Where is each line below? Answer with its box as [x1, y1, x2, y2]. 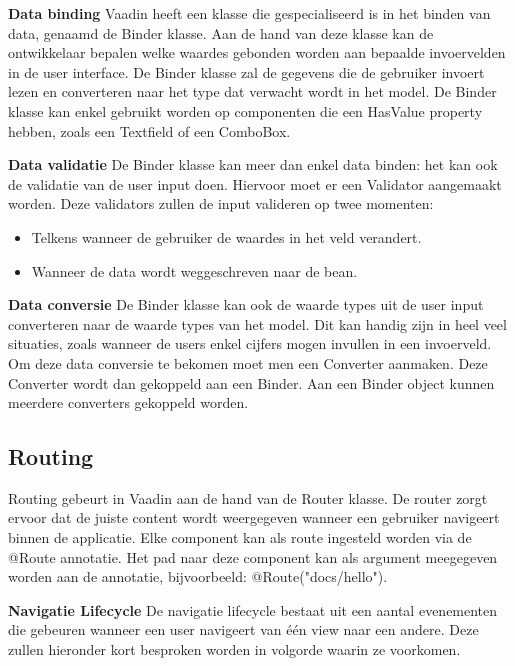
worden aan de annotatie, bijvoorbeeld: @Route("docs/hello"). [8, 566, 388, 587]
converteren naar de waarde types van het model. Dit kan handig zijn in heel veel [8, 313, 507, 334]
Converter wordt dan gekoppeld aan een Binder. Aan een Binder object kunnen [8, 372, 495, 393]
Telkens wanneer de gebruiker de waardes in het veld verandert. [31, 226, 422, 247]
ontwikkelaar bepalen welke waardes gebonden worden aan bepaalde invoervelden [8, 42, 506, 63]
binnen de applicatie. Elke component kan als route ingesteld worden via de [8, 527, 472, 548]
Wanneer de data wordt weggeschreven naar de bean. [31, 260, 358, 281]
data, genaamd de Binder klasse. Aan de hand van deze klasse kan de [8, 22, 434, 43]
